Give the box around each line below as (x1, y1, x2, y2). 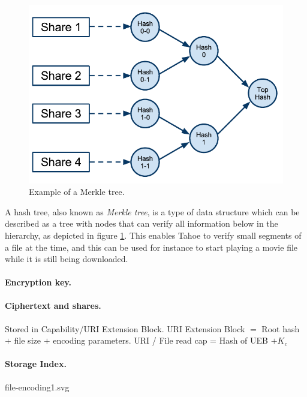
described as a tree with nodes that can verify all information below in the (5, 217, 278, 230)
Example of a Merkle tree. (29, 185, 125, 198)
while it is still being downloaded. (5, 252, 128, 265)
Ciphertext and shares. (5, 299, 101, 312)
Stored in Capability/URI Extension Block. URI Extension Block (5, 322, 245, 335)
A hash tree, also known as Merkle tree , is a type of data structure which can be (5, 205, 300, 218)
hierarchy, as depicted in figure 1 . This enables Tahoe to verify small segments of (5, 228, 302, 241)
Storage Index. (5, 357, 67, 370)
